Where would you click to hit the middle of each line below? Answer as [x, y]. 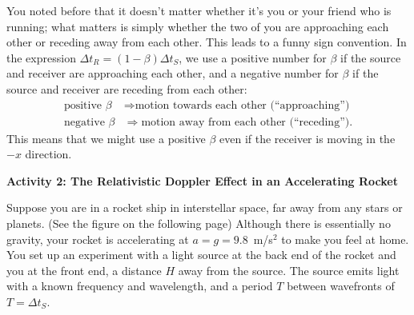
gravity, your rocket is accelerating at [98, 239]
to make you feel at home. [345, 239]
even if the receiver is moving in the [307, 138]
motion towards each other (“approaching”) [242, 105]
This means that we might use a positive [106, 138]
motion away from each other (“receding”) [245, 122]
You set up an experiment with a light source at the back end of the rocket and [201, 255]
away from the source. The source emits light [289, 270]
